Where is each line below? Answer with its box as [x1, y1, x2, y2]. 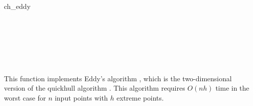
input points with [54, 92, 108, 103]
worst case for [4, 92, 46, 103]
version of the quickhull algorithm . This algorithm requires [4, 83, 185, 93]
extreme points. [117, 92, 164, 103]
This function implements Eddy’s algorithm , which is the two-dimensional [4, 73, 232, 83]
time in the [215, 83, 250, 93]
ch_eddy [4, 1, 31, 11]
